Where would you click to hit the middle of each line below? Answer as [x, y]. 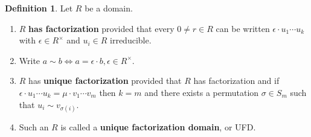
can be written [243, 28]
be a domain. [109, 8]
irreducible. [131, 40]
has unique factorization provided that [105, 81]
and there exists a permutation [202, 92]
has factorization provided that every [101, 28]
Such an [34, 126]
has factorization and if [236, 81]
